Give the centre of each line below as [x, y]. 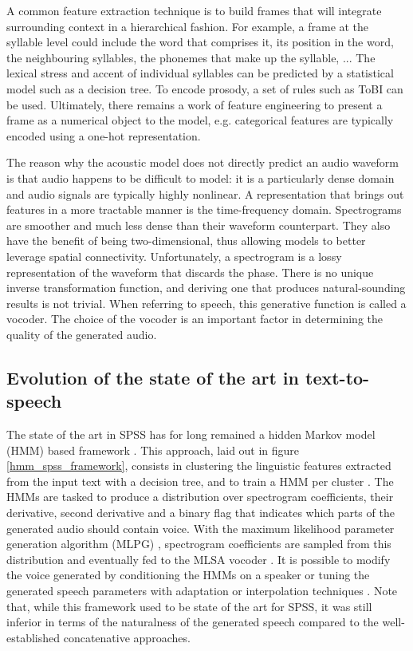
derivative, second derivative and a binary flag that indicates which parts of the [201, 513]
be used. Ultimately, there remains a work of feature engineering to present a [195, 104]
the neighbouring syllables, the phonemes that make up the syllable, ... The [191, 57]
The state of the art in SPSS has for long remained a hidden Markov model [191, 434]
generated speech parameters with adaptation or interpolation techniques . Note [202, 590]
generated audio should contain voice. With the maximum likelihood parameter [201, 528]
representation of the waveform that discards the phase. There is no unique [190, 272]
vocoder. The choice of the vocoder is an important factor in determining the [195, 319]
